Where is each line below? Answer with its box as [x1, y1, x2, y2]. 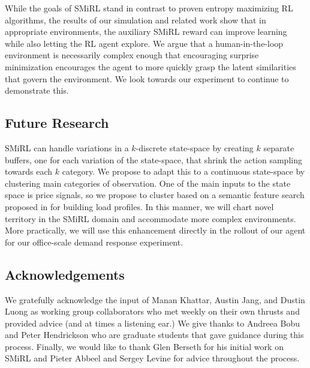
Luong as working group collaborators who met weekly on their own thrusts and [5, 305, 300, 318]
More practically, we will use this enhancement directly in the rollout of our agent [5, 224, 306, 237]
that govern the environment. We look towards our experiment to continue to [5, 72, 289, 85]
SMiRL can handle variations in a [5, 141, 129, 154]
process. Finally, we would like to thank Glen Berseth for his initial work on [5, 340, 284, 352]
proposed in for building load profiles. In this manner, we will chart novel [5, 200, 274, 213]
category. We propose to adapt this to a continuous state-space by [62, 165, 305, 178]
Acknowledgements [5, 265, 125, 283]
